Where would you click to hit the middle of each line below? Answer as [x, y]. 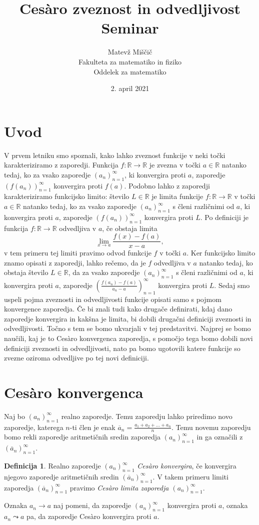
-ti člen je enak [92, 427]
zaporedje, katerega [34, 427]
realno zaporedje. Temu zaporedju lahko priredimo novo [147, 416]
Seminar [130, 28]
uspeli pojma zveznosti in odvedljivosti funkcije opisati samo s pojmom [113, 299]
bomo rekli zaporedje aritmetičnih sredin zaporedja [82, 437]
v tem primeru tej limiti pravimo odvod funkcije [78, 253]
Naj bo [15, 416]
